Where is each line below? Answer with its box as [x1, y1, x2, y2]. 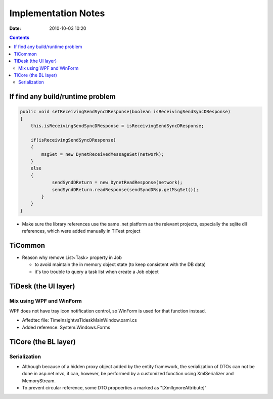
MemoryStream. [22, 377, 56, 384]
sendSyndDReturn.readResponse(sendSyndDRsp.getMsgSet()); [52, 187, 199, 192]
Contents [9, 34, 30, 40]
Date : [9, 25, 21, 31]
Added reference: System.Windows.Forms [22, 324, 111, 330]
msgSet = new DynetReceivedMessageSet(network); [41, 151, 164, 157]
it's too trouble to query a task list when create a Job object [34, 269, 159, 275]
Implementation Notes [9, 8, 105, 19]
